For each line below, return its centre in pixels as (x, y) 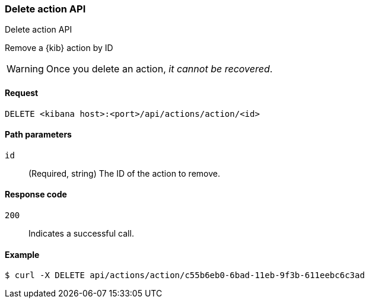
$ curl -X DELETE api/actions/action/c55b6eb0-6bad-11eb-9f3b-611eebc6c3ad (185, 275)
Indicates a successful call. (81, 234)
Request (22, 93)
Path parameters (38, 135)
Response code (36, 194)
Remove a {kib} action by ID (59, 48)
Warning (25, 69)
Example (22, 254)
